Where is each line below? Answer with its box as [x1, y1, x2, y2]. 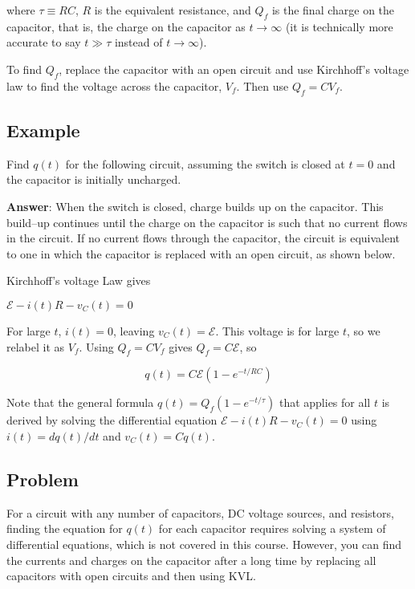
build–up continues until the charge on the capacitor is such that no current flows [6, 213, 408, 230]
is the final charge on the [271, 2, 395, 18]
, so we [346, 322, 380, 339]
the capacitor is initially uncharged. [6, 171, 181, 188]
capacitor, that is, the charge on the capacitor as [6, 18, 246, 35]
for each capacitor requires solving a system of [158, 520, 386, 537]
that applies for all [279, 394, 371, 411]
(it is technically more [285, 18, 393, 35]
